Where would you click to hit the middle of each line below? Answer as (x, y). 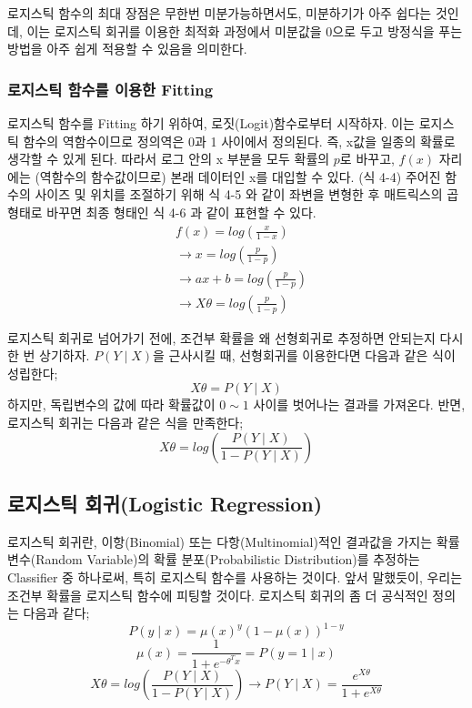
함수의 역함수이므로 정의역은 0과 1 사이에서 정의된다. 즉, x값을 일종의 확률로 (239, 141)
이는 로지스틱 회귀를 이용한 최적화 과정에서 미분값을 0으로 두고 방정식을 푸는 (245, 30)
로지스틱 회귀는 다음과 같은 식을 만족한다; (126, 423)
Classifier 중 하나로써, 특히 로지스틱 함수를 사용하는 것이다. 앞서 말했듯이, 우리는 (235, 577)
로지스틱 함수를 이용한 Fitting (110, 89)
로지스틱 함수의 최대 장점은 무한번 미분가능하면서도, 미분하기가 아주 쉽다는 (220, 13)
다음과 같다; (56, 613)
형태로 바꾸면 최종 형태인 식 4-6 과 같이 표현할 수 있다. (162, 212)
